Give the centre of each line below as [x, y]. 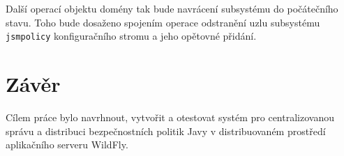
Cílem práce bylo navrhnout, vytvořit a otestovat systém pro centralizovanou [170, 117]
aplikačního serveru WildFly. [67, 145]
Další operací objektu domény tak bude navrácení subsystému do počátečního [172, 8]
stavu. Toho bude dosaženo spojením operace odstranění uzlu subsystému [163, 22]
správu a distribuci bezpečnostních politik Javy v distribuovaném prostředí [166, 131]
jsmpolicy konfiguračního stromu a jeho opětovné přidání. [131, 36]
